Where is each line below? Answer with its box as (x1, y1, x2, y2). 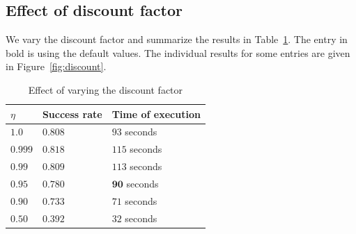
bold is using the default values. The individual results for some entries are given (6, 45, 350, 60)
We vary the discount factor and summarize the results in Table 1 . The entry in (6, 32, 348, 47)
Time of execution (111, 106, 201, 121)
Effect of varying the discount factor (28, 82, 183, 97)
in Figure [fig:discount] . (6, 59, 107, 74)
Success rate (42, 106, 102, 121)
